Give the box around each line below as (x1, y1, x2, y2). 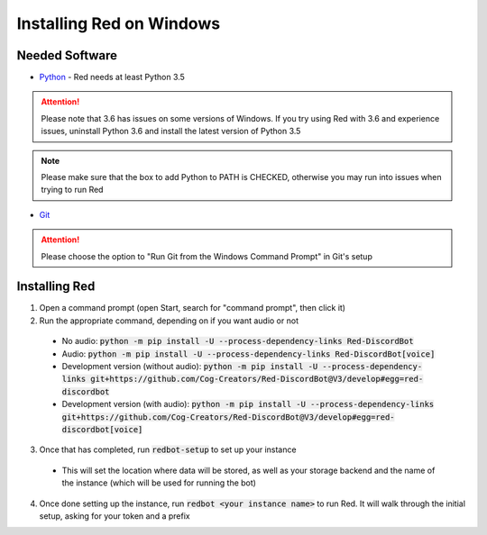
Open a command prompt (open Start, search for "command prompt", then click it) (39, 303, 346, 313)
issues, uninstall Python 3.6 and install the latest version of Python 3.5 (41, 126, 301, 137)
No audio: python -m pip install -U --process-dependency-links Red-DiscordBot (61, 336, 414, 347)
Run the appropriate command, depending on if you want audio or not (39, 315, 299, 326)
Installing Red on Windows (16, 14, 221, 33)
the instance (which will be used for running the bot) (61, 477, 257, 488)
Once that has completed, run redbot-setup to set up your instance (39, 444, 297, 455)
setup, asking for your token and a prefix (39, 510, 190, 521)
